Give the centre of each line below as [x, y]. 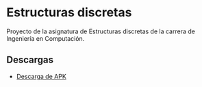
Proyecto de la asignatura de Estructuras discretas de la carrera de [101, 31]
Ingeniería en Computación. [46, 38]
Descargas [30, 60]
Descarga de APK [41, 76]
